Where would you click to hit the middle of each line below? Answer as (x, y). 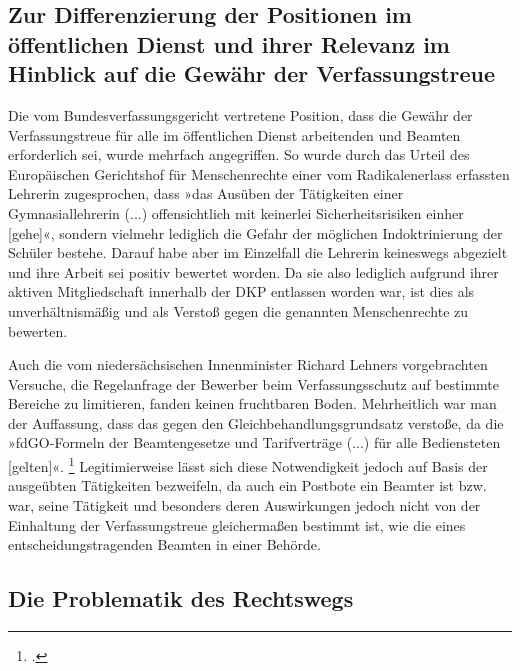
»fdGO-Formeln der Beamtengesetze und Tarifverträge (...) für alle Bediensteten (254, 442)
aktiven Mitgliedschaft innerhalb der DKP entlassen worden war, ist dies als (241, 291)
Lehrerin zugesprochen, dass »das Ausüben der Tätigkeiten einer (206, 193)
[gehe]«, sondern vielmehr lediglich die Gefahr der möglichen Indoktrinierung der (255, 232)
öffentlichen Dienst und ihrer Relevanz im (229, 43)
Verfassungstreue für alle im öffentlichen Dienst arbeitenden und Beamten (234, 134)
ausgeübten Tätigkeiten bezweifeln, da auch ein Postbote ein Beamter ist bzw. (247, 485)
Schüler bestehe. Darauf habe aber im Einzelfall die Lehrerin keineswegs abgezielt (258, 252)
